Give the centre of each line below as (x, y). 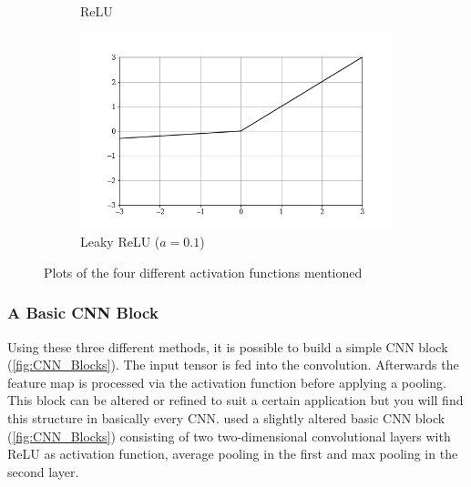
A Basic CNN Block (83, 313)
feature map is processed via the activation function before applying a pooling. (227, 382)
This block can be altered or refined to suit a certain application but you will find (235, 400)
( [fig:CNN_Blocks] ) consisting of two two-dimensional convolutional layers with (229, 436)
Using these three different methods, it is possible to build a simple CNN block (228, 346)
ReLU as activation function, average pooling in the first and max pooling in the (233, 454)
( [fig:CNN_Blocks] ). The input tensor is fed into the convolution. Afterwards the (233, 365)
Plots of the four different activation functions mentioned (203, 272)
